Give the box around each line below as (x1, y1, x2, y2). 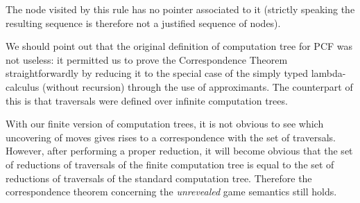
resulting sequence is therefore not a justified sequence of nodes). (6, 15, 281, 30)
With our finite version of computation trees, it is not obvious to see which (6, 116, 324, 131)
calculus (6, 79, 40, 94)
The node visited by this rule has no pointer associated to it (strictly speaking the (6, 2, 355, 16)
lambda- (311, 66, 346, 80)
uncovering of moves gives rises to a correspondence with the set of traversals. (6, 130, 336, 144)
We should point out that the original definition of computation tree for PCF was (6, 39, 353, 53)
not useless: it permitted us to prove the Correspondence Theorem (6, 52, 288, 67)
